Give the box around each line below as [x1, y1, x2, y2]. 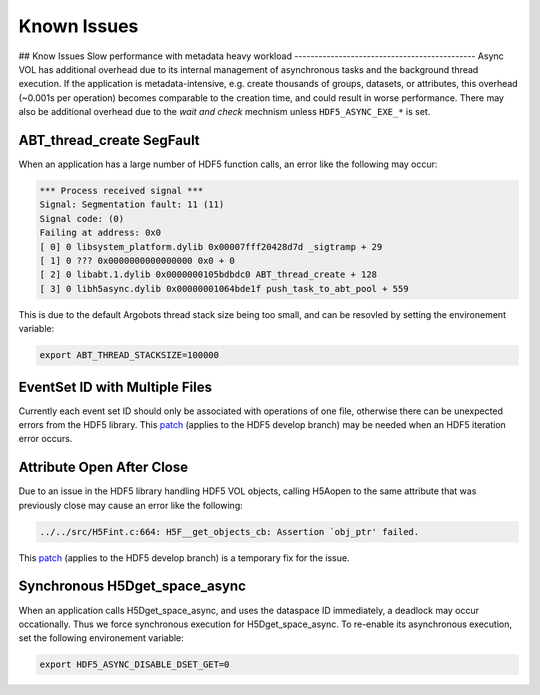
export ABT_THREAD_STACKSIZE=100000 [39, 350, 220, 361]
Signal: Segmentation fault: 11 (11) [39, 199, 225, 210]
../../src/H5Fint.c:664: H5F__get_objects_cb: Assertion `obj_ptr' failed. [39, 526, 420, 537]
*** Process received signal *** [39, 185, 204, 196]
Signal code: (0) [39, 213, 125, 224]
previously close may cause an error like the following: [18, 499, 244, 511]
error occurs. [18, 433, 73, 445]
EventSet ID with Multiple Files [18, 378, 212, 395]
